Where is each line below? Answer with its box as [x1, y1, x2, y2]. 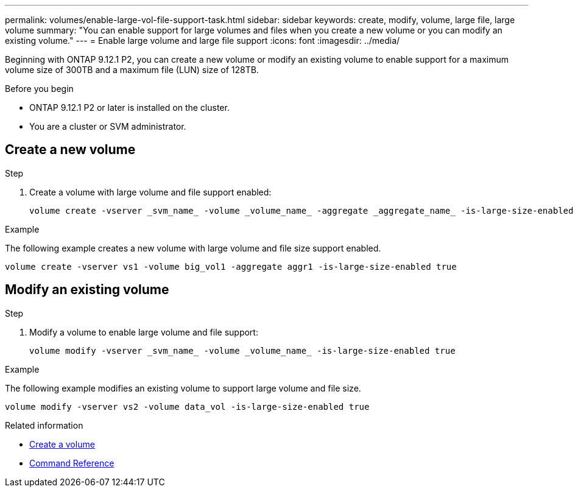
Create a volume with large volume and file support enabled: [29, 186, 272, 197]
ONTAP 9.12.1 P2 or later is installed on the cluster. [29, 102, 230, 113]
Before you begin [5, 83, 74, 94]
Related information [5, 420, 83, 430]
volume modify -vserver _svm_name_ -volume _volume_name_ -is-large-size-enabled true [29, 345, 456, 356]
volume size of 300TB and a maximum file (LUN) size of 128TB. [5, 65, 259, 75]
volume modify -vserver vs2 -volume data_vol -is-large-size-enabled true [5, 401, 370, 412]
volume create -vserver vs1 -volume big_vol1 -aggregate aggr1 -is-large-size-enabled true [5, 261, 457, 272]
